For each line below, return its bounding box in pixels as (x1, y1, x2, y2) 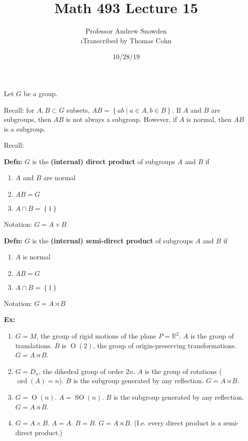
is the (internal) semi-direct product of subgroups (32, 235, 193, 245)
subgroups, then (4, 114, 51, 124)
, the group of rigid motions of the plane (36, 331, 156, 341)
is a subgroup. (4, 123, 46, 134)
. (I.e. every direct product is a (130, 418, 221, 428)
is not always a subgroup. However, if (66, 114, 177, 124)
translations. (15, 340, 52, 350)
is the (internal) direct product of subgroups (32, 156, 175, 166)
